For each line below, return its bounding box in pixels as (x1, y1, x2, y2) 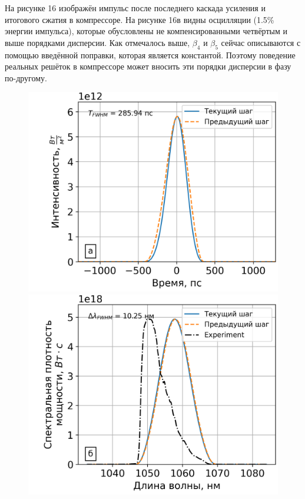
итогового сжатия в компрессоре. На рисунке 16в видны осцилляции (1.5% (5, 13, 274, 25)
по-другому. (5, 71, 47, 84)
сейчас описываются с (221, 36, 301, 48)
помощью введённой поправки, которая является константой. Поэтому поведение (5, 48, 296, 61)
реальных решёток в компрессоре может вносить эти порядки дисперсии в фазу (5, 60, 291, 72)
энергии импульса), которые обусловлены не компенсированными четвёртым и (5, 25, 287, 37)
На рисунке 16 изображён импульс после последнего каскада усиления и (5, 2, 266, 14)
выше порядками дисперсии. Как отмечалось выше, (5, 36, 190, 48)
